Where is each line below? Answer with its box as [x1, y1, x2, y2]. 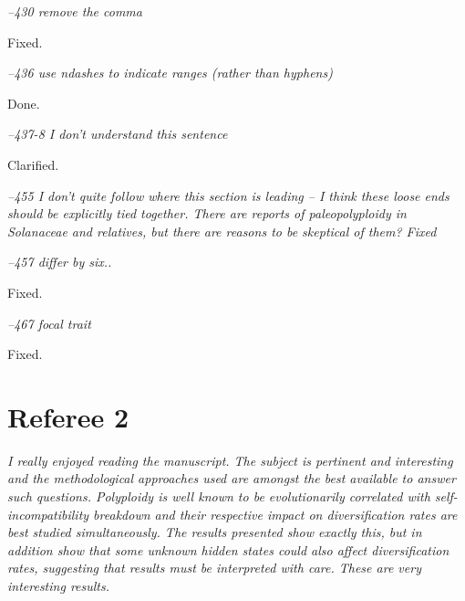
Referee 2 [7, 397, 129, 435]
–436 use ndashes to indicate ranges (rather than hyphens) [7, 63, 333, 82]
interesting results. [7, 576, 110, 595]
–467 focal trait [7, 313, 91, 332]
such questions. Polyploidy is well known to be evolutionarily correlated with [7, 487, 430, 506]
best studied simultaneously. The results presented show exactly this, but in [7, 522, 422, 542]
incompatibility [7, 504, 89, 523]
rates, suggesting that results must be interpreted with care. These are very [7, 558, 421, 577]
